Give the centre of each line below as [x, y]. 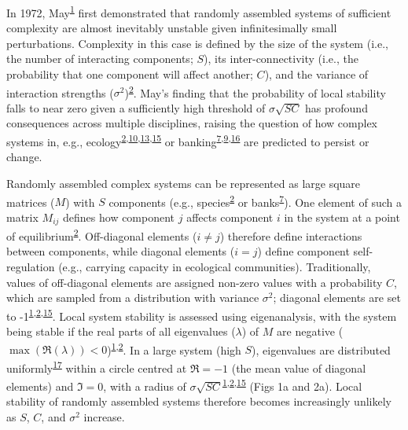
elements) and [40, 386]
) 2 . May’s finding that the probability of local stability [255, 91]
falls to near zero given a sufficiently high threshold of [136, 107]
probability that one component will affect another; [130, 74]
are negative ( [310, 331]
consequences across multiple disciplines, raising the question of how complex [192, 123]
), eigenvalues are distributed [321, 349]
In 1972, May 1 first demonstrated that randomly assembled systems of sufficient [199, 11]
